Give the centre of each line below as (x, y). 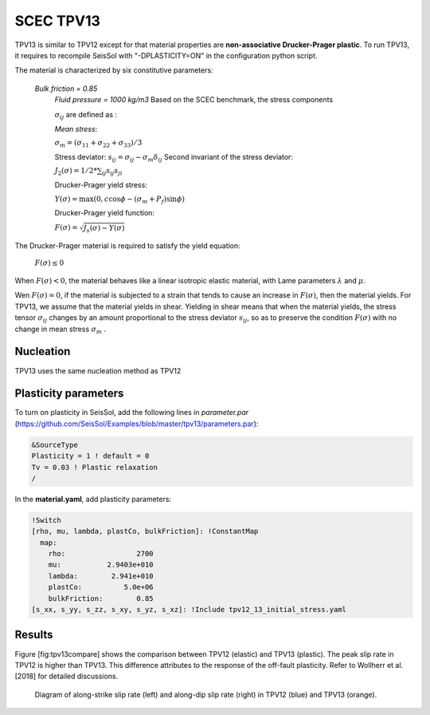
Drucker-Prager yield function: (105, 213)
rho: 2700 (101, 554)
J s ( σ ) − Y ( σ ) (104, 229)
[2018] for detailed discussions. (66, 676)
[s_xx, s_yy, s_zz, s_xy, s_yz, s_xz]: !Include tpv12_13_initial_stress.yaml (189, 610)
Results (34, 635)
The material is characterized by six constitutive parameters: (114, 70)
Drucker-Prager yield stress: (101, 185)
